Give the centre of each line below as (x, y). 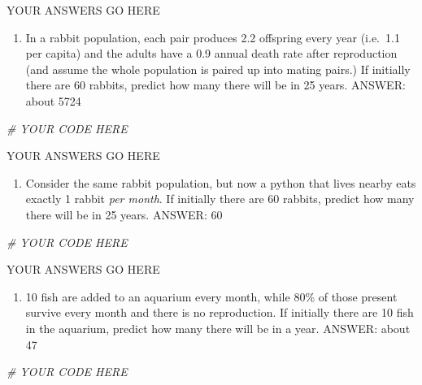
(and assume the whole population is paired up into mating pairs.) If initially (218, 69)
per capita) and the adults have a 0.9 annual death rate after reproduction (211, 53)
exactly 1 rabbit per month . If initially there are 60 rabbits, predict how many (220, 199)
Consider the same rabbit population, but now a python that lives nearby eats (221, 182)
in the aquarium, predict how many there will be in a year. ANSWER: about (218, 328)
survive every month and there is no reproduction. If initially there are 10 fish (220, 312)
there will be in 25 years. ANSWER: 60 (124, 214)
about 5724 (53, 100)
